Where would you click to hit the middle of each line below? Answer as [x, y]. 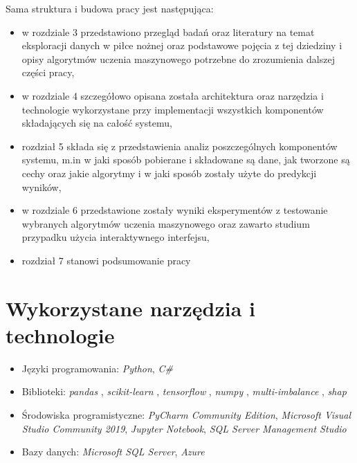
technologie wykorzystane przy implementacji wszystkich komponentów [173, 109]
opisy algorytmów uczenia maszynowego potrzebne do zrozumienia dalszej [178, 58]
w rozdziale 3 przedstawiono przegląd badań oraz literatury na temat [168, 31]
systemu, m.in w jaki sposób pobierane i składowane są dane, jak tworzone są [186, 160]
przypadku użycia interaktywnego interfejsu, [116, 237]
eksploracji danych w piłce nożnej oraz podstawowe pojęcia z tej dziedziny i [182, 45]
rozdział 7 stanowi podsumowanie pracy [106, 260]
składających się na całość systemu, [97, 123]
